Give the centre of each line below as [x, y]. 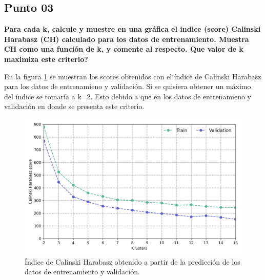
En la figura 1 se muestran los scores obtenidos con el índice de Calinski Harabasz [133, 76]
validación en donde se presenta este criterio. [74, 106]
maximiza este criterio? [46, 59]
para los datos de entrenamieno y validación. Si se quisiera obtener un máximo [128, 86]
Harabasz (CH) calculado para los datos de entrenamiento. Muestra [127, 39]
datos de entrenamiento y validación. [82, 272]
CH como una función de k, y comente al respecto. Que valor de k [124, 49]
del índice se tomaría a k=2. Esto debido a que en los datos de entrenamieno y [128, 96]
